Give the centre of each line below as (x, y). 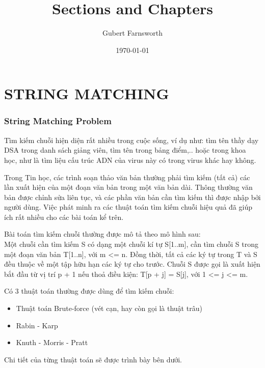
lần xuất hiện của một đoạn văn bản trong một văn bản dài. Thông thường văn (128, 187)
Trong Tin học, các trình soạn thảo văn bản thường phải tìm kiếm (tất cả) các (127, 177)
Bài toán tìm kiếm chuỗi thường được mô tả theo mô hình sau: (102, 234)
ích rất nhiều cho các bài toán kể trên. (64, 217)
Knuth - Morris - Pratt (52, 342)
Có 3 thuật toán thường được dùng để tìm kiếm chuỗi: (89, 291)
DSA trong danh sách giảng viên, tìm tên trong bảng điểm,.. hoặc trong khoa (125, 150)
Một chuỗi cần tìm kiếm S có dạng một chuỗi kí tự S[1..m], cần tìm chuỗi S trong (131, 244)
